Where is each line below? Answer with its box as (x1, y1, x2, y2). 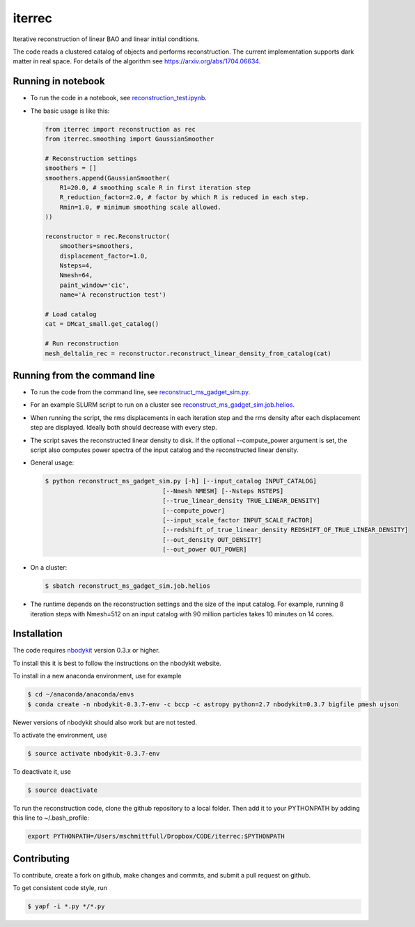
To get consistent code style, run (13, 884, 108, 892)
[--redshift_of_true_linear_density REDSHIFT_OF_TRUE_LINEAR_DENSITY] (162, 526, 409, 534)
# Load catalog (45, 311, 97, 318)
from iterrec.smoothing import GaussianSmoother (45, 135, 214, 143)
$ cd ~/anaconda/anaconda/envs (27, 690, 135, 699)
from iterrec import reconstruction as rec (45, 125, 196, 133)
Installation (13, 628, 63, 640)
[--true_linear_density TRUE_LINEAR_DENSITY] (162, 497, 320, 505)
